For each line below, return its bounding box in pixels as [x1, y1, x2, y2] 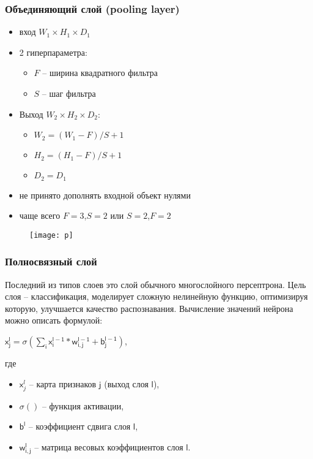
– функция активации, [42, 399, 124, 412]
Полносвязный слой [5, 254, 97, 269]
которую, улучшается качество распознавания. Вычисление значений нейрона [5, 302, 293, 314]
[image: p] [29, 230, 73, 240]
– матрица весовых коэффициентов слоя [34, 441, 183, 453]
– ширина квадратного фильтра [42, 66, 158, 79]
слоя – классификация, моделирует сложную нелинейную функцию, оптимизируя [5, 290, 308, 303]
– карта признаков [29, 377, 97, 390]
